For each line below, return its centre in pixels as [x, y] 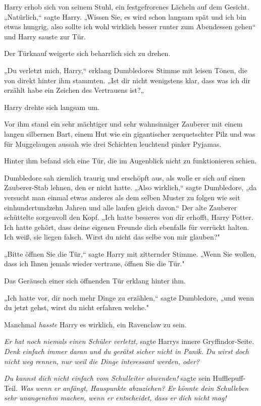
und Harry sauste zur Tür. [45, 36]
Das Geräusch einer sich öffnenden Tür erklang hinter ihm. [95, 281]
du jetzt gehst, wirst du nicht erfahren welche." [77, 307]
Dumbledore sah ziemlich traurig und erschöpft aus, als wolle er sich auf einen [125, 177]
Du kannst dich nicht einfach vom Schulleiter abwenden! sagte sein [107, 378]
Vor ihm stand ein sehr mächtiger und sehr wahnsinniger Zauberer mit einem [123, 124]
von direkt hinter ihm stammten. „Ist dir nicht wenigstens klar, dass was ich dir [127, 80]
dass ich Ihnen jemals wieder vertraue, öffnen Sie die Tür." [94, 264]
